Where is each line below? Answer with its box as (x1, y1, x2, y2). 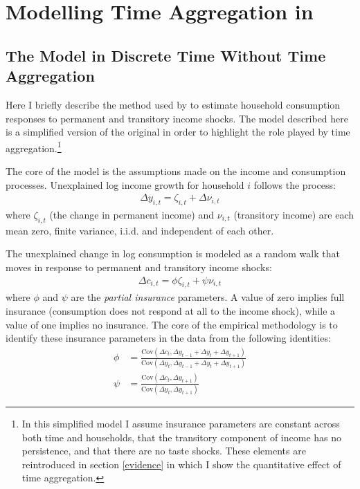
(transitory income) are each (233, 207, 354, 222)
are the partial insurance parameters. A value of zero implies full (71, 290, 345, 304)
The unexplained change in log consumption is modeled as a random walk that (6, 246, 340, 261)
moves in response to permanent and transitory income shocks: (6, 260, 272, 274)
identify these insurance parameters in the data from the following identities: (6, 331, 331, 345)
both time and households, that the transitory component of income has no (21, 430, 342, 444)
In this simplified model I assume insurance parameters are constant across (21, 416, 340, 431)
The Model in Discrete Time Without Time (6, 44, 326, 66)
